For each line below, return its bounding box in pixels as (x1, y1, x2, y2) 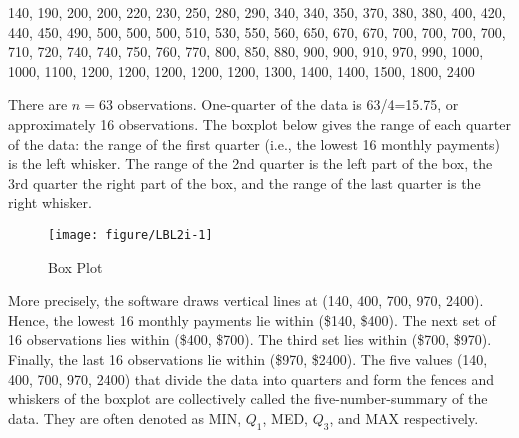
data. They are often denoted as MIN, (8, 407, 242, 428)
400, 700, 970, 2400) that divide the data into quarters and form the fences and (8, 368, 495, 389)
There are (8, 94, 68, 115)
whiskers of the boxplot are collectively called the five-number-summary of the (8, 388, 488, 409)
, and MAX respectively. (329, 407, 479, 428)
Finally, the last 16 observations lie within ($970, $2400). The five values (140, (8, 348, 488, 369)
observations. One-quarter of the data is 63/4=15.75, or (117, 94, 459, 115)
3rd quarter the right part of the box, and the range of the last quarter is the (8, 172, 481, 193)
